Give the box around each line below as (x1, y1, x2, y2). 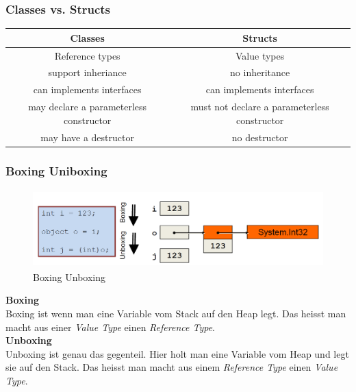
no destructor (231, 130, 288, 144)
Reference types (54, 48, 120, 62)
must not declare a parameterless (190, 99, 329, 114)
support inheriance (48, 65, 127, 79)
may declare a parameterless (28, 99, 147, 114)
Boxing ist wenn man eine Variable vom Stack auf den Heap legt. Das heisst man (5, 306, 346, 320)
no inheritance (230, 65, 290, 79)
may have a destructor (40, 130, 134, 144)
